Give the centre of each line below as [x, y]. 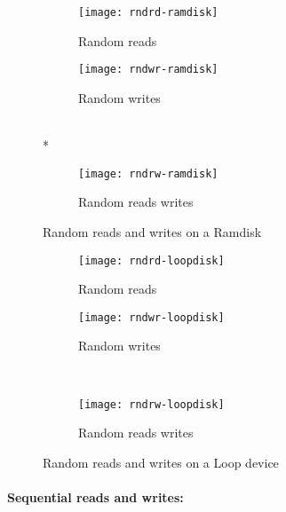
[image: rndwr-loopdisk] [151, 317]
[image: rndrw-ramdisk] [148, 173]
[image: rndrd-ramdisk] [148, 12]
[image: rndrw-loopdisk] [151, 404]
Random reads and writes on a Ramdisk [152, 231]
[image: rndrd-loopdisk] [151, 260]
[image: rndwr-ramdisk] [148, 70]
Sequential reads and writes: [95, 497]
